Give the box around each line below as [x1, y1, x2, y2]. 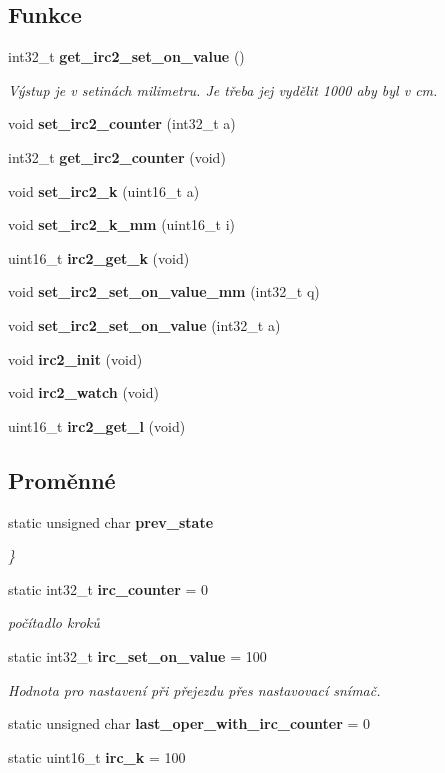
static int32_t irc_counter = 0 [8, 578, 209, 599]
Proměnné [8, 464, 116, 495]
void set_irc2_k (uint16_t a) [8, 180, 200, 201]
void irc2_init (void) [8, 348, 143, 369]
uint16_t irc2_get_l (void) [8, 415, 186, 436]
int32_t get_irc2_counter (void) [8, 146, 226, 167]
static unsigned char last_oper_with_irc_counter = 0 [8, 713, 371, 734]
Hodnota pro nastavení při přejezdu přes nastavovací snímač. [8, 679, 381, 700]
